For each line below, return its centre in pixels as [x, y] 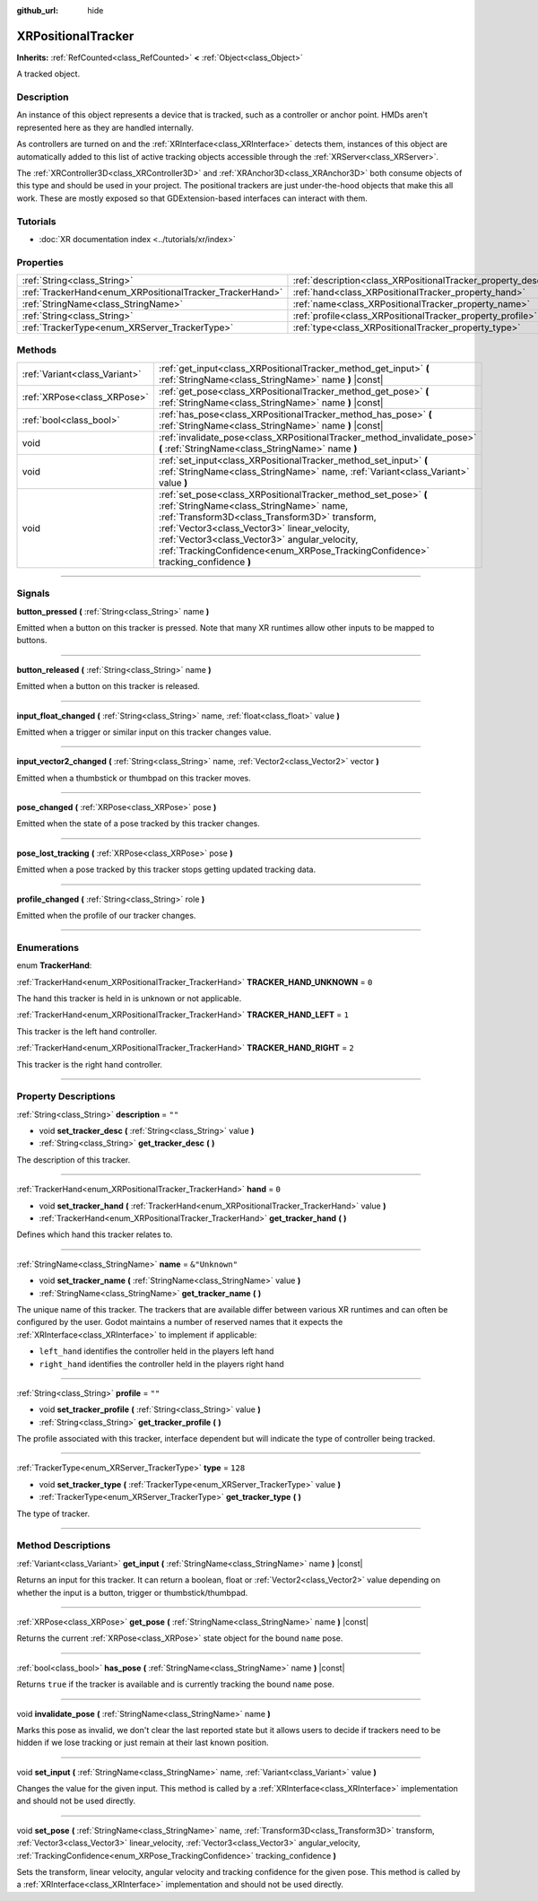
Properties [40, 262]
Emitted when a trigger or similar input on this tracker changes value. [144, 732]
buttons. [32, 641]
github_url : [37, 10]
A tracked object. [48, 74]
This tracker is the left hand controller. [87, 1031]
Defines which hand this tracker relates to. [95, 1234]
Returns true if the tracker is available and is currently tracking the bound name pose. [176, 1684]
